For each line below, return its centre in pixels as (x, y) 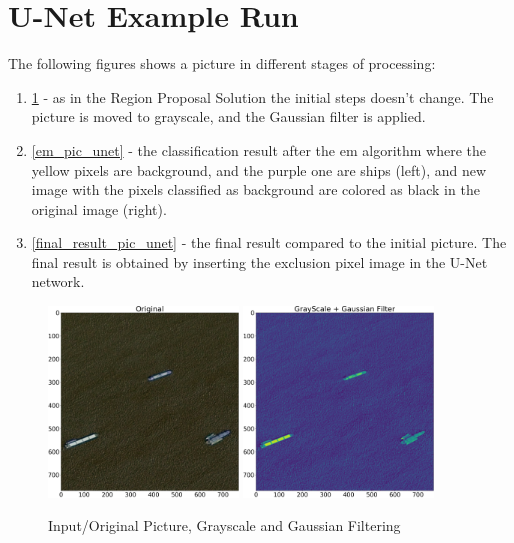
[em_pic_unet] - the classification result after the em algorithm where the (258, 149)
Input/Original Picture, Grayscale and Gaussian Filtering (224, 525)
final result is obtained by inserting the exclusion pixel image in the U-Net (259, 261)
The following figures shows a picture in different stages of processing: (222, 63)
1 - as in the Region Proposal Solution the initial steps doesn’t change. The (262, 96)
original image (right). (99, 208)
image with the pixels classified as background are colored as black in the (255, 189)
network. (58, 281)
